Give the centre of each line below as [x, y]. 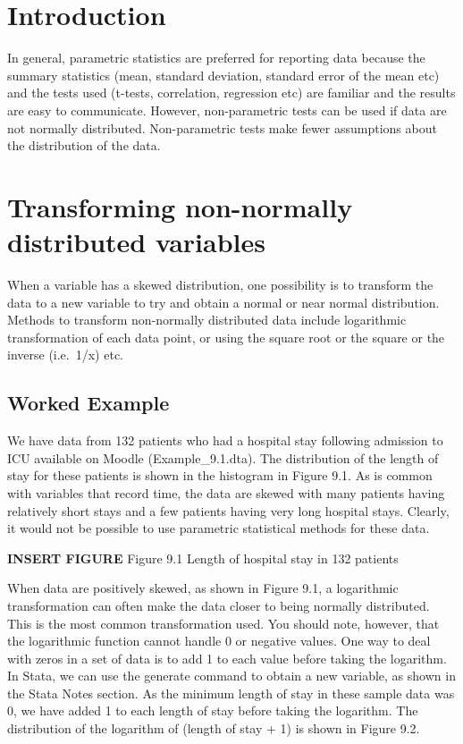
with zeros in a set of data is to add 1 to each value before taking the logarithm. [227, 658]
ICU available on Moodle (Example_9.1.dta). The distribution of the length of [223, 457]
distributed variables [136, 242]
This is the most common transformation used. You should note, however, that [223, 623]
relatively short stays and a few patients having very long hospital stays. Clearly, [228, 510]
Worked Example [88, 403]
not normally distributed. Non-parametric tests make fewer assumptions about [222, 127]
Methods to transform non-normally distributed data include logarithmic [207, 320]
